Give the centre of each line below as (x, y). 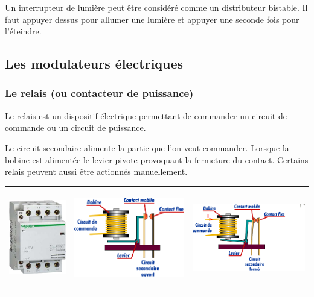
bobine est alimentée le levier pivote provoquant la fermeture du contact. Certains (157, 159)
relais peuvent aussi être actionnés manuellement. (96, 171)
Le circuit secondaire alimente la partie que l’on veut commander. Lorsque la (147, 147)
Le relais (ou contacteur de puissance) (99, 93)
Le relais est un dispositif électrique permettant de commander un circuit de (146, 115)
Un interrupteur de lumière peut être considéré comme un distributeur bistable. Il (156, 7)
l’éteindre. (23, 31)
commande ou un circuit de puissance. (75, 127)
